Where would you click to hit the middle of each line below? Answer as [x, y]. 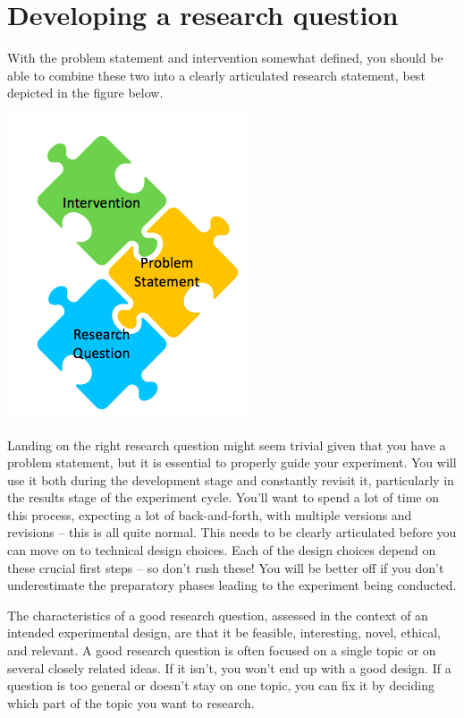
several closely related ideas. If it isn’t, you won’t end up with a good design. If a [229, 667]
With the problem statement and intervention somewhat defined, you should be [225, 58]
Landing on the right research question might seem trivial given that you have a [227, 444]
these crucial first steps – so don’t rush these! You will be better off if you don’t [226, 567]
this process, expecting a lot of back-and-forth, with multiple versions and [210, 514]
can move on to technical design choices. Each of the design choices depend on [222, 550]
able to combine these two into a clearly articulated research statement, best [216, 75]
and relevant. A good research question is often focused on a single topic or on [222, 650]
